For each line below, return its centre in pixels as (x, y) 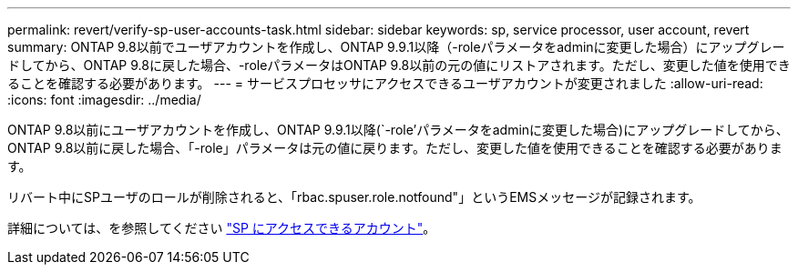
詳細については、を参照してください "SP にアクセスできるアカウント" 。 (222, 228)
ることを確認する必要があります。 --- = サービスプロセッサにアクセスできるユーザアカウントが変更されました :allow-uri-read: (385, 83)
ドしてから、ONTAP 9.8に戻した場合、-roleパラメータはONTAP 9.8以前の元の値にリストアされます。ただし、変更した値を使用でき (399, 65)
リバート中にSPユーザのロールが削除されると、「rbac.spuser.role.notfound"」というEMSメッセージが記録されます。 (354, 197)
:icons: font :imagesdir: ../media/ (104, 100)
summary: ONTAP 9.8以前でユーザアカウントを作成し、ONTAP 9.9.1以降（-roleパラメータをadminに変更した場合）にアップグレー (396, 47)
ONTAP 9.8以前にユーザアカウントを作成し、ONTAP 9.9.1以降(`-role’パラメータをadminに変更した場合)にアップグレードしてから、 (398, 130)
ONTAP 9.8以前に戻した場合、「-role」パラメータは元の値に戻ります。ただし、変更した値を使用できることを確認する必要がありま (395, 148)
